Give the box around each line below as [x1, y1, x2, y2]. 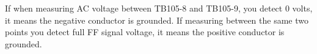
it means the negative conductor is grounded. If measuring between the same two [5, 13, 308, 26]
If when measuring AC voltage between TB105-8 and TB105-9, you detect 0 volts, [5, 2, 313, 14]
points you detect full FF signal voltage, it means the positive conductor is [5, 25, 285, 38]
